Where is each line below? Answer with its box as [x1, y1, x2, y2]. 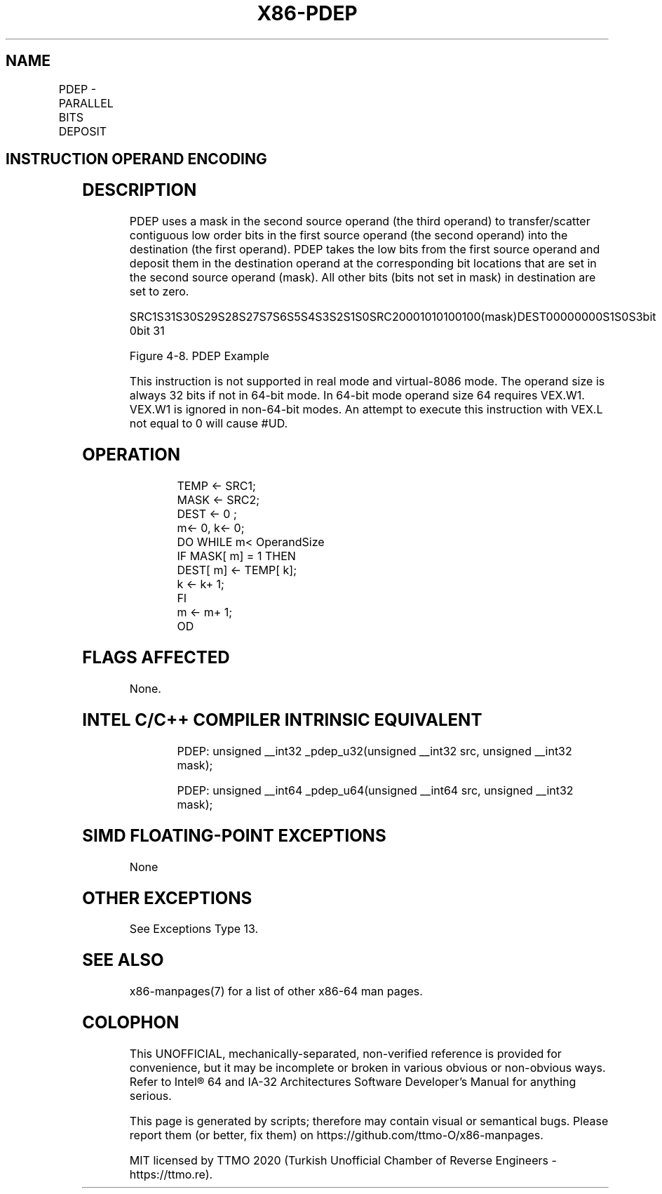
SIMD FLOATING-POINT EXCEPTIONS [82, 825, 386, 846]
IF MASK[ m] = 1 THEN [177, 549, 296, 564]
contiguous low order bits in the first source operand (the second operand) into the [129, 228, 568, 243]
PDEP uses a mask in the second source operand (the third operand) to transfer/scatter [129, 214, 590, 229]
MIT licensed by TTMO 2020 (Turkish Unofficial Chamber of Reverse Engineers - [129, 1153, 557, 1168]
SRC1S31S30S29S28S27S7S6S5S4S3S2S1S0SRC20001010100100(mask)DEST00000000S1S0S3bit [129, 310, 656, 324]
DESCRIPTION [82, 180, 197, 201]
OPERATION [82, 444, 181, 465]
